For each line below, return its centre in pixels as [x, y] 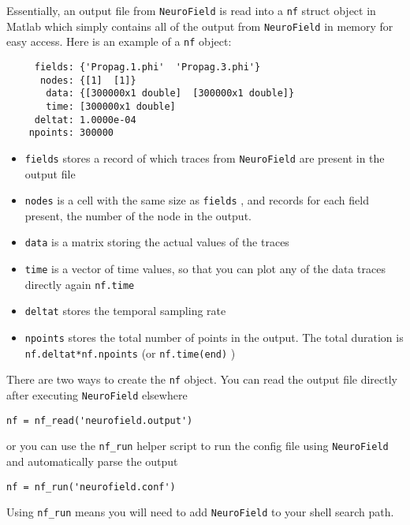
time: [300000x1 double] [111, 106]
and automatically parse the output [92, 461]
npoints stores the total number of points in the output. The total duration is [214, 337]
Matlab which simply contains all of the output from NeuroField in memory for [200, 26]
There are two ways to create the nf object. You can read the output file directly [202, 379]
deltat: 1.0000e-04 [85, 120]
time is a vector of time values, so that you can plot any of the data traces [205, 269]
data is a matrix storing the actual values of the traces [157, 242]
